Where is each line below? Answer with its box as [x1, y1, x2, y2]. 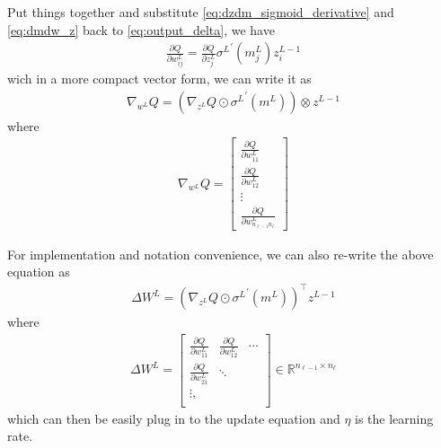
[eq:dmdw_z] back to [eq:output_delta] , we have [7, 20, 275, 39]
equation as [7, 262, 70, 281]
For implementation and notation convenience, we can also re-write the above [7, 244, 434, 263]
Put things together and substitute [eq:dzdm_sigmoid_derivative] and [7, 3, 394, 21]
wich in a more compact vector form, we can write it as [7, 69, 312, 88]
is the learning [355, 408, 434, 427]
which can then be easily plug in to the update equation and [7, 408, 340, 427]
